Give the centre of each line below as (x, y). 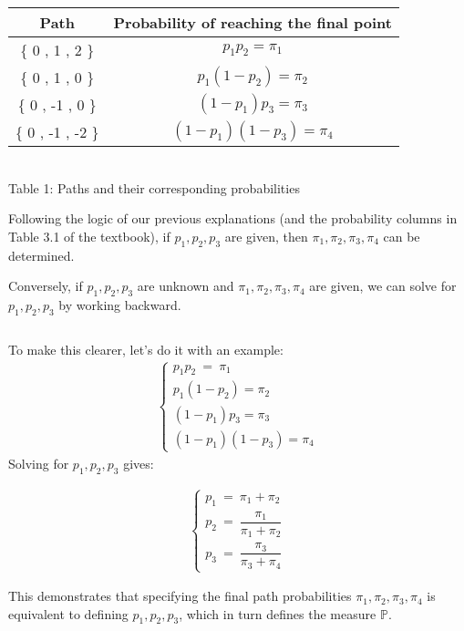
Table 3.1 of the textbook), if (89, 236)
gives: (139, 463)
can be (402, 236)
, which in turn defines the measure (278, 613)
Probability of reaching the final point (253, 22)
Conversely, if (46, 286)
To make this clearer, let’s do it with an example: (146, 349)
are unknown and (186, 286)
